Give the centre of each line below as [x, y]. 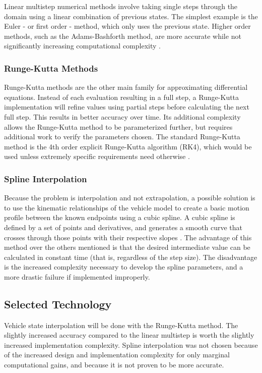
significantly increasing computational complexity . [82, 46]
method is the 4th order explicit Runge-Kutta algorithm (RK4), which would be [128, 146]
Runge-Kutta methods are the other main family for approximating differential [126, 87]
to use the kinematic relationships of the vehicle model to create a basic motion [127, 207]
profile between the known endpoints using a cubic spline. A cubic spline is [120, 217]
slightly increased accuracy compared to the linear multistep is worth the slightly [129, 335]
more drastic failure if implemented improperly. [77, 276]
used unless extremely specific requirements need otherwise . [97, 156]
